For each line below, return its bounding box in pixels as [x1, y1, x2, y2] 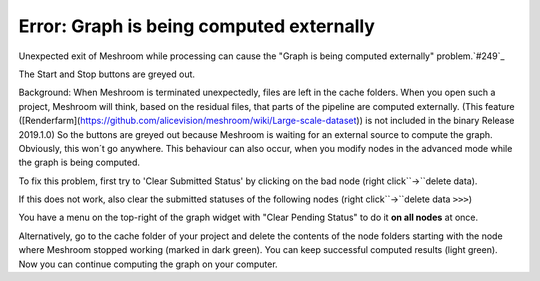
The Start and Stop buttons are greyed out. [18, 68, 195, 80]
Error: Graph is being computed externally [18, 15, 375, 37]
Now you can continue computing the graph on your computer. [18, 258, 279, 270]
